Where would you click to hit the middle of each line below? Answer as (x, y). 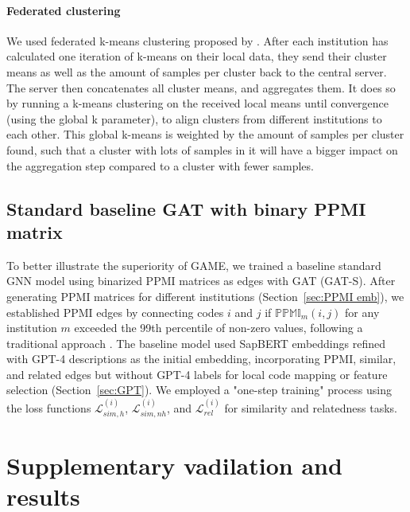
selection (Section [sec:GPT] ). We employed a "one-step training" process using (199, 390)
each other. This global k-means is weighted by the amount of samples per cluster (205, 134)
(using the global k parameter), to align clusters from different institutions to (194, 118)
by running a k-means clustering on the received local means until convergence (198, 103)
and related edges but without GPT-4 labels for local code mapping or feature (197, 374)
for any (362, 312)
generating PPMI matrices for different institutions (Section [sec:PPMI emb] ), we (205, 296)
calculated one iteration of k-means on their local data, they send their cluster (197, 56)
